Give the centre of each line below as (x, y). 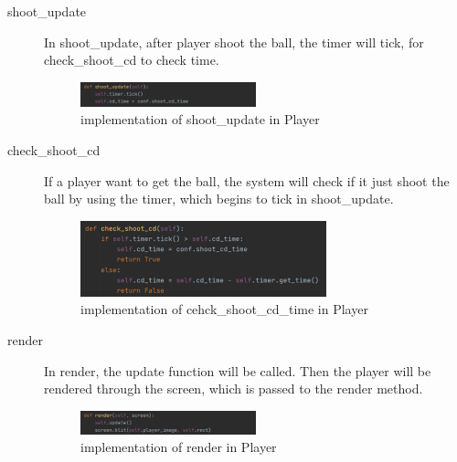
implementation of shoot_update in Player (200, 119)
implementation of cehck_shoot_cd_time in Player (224, 309)
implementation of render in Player (179, 447)
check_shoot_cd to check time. (132, 60)
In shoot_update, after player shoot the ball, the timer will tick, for (234, 42)
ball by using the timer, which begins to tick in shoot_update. (219, 199)
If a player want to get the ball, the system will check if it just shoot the (247, 180)
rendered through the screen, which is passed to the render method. (234, 388)
